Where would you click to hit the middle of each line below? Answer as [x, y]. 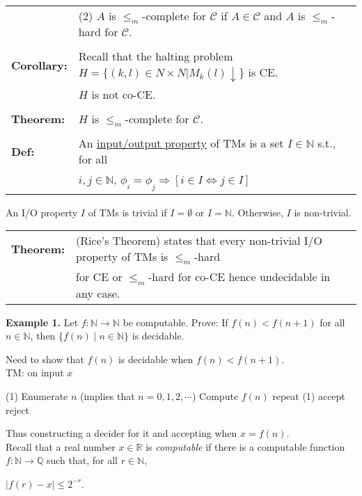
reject [17, 409]
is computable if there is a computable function [245, 446]
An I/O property [42, 212]
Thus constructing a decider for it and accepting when [121, 433]
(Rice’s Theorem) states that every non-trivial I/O [199, 241]
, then [43, 336]
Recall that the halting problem [156, 56]
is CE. [263, 72]
